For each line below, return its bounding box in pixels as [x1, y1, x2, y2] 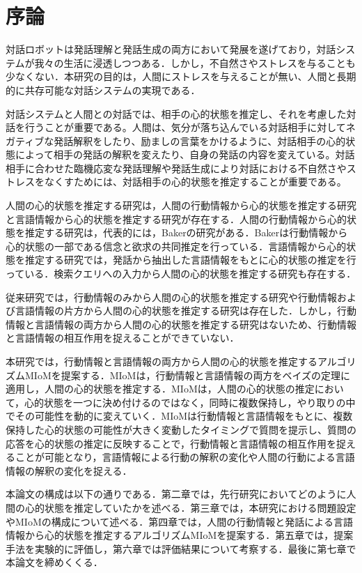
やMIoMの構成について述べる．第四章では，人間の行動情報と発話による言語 [6, 514, 353, 528]
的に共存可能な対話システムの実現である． [6, 82, 200, 97]
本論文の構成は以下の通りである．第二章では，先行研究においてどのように [6, 487, 347, 501]
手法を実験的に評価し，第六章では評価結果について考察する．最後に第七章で [6, 541, 356, 556]
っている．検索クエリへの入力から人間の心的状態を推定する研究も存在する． [6, 266, 356, 281]
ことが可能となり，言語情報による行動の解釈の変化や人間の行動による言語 [15, 450, 355, 464]
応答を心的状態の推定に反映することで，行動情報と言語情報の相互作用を [6, 436, 337, 450]
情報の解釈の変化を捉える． [6, 463, 132, 477]
